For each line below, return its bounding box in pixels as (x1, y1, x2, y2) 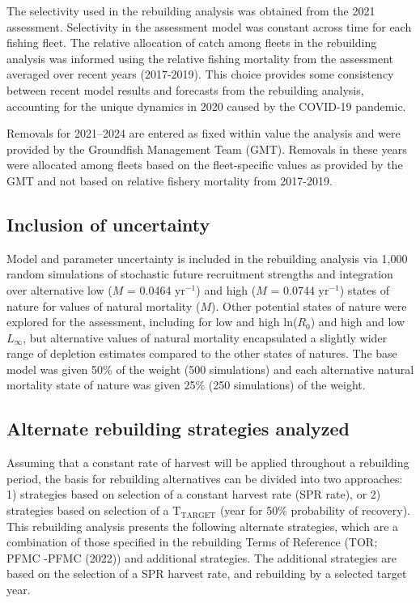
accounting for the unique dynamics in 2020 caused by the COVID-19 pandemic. (6, 97, 406, 114)
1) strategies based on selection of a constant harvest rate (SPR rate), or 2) (6, 486, 381, 503)
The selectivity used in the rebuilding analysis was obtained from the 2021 (6, 2, 375, 19)
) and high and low (310, 313, 405, 330)
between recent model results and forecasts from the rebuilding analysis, (6, 81, 364, 98)
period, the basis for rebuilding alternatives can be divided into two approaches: (6, 469, 403, 486)
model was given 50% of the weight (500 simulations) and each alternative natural (6, 360, 414, 377)
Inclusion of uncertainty (6, 211, 210, 236)
